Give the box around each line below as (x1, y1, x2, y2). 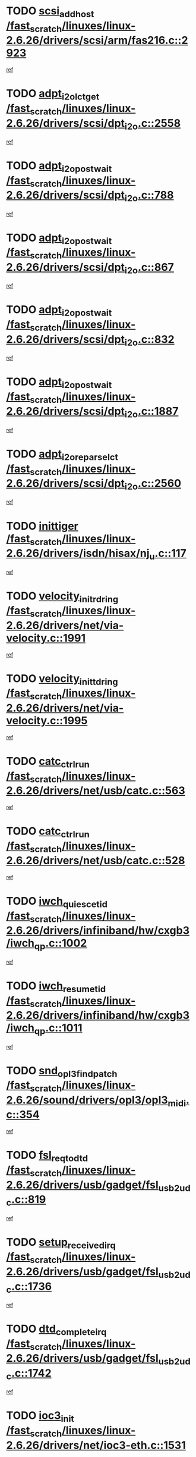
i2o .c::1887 (124, 405, 179, 420)
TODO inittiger (6, 519, 78, 533)
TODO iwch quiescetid (6, 895, 108, 910)
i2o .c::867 (124, 260, 174, 276)
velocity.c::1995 (6, 714, 88, 727)
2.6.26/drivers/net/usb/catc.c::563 (6, 784, 185, 798)
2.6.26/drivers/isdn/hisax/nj (6, 546, 150, 560)
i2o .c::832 (124, 332, 175, 348)
